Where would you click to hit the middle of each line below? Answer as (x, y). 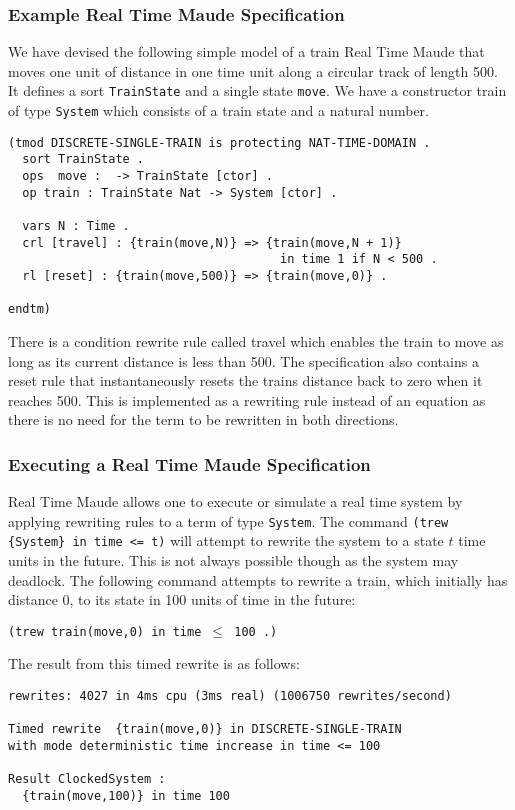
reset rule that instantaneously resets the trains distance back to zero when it (245, 380)
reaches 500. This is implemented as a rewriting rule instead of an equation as (247, 399)
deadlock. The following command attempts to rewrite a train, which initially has (258, 579)
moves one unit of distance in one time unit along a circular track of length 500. (253, 70)
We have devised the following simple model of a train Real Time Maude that (246, 51)
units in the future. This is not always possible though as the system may (233, 560)
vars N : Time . (76, 226)
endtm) (29, 309)
